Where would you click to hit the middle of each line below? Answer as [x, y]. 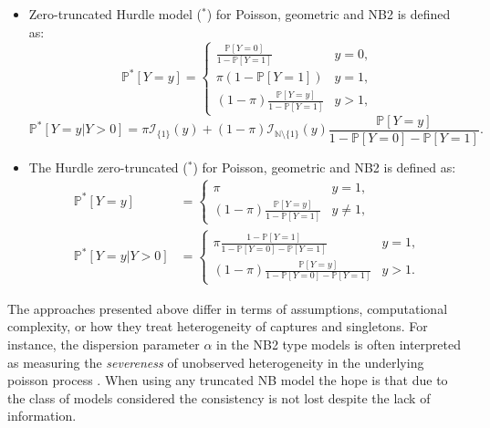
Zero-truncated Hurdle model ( [115, 14]
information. [42, 416]
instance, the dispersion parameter [104, 344]
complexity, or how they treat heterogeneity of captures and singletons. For [218, 326]
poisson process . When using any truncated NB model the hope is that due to [228, 380]
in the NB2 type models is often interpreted [339, 344]
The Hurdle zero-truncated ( [108, 167]
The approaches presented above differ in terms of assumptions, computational [228, 308]
